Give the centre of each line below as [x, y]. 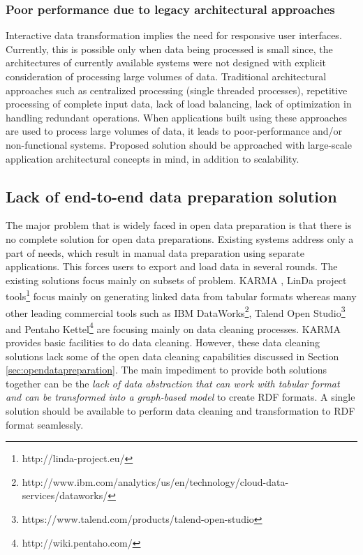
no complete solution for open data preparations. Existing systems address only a [180, 238]
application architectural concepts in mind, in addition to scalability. [153, 158]
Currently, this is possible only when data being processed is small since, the [169, 49]
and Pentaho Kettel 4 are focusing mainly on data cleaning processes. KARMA [173, 327]
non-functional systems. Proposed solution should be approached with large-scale [179, 144]
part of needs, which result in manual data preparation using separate [155, 252]
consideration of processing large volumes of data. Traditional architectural [166, 76]
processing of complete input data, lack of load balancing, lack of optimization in [179, 104]
